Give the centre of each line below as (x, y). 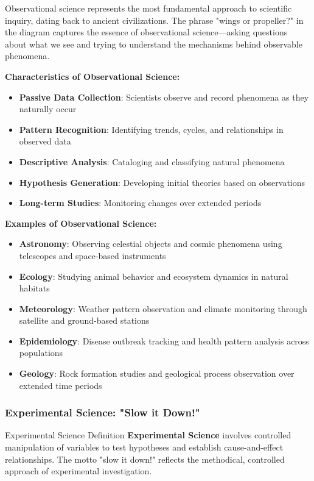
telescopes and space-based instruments (92, 255)
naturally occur (48, 109)
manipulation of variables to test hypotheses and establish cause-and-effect (144, 447)
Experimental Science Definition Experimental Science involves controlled (148, 435)
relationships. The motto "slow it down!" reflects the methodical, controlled (145, 459)
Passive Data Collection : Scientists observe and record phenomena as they (164, 97)
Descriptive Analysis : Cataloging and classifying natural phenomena (152, 161)
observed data (45, 141)
